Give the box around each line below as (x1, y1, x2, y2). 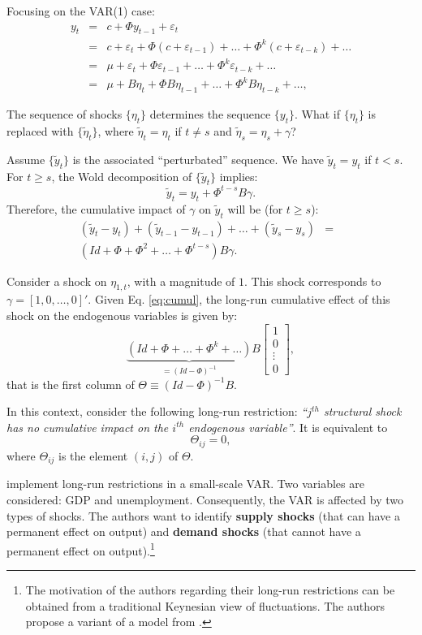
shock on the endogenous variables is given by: (6, 307, 238, 323)
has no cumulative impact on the (6, 418, 169, 435)
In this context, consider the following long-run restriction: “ (6, 403, 308, 420)
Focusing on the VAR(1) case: (6, 2, 155, 19)
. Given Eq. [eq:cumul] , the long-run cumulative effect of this (88, 291, 390, 308)
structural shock (323, 403, 402, 420)
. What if (294, 106, 340, 123)
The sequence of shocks (6, 106, 123, 123)
